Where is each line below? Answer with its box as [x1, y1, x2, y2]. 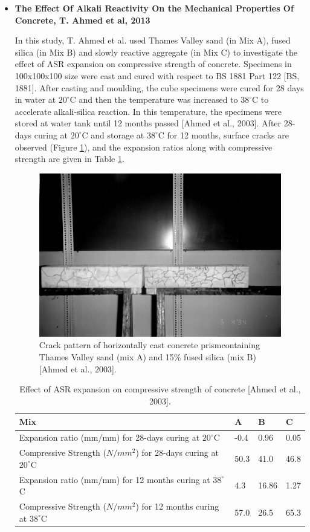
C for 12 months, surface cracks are [158, 128, 289, 141]
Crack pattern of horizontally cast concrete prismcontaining [39, 339, 260, 351]
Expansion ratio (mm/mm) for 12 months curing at [19, 473, 210, 485]
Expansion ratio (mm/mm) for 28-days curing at [19, 431, 200, 444]
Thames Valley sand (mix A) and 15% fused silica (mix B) [39, 351, 256, 363]
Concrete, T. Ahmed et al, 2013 [15, 13, 150, 26]
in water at [15, 93, 56, 106]
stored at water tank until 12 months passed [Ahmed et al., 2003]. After [15, 117, 282, 129]
